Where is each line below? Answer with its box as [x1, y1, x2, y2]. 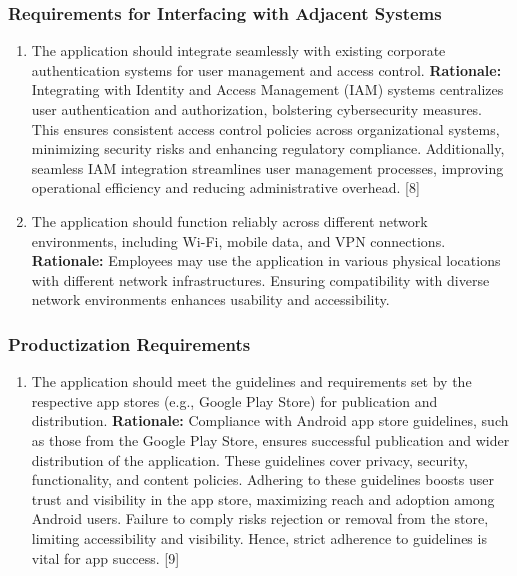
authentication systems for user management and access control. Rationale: [31, 59, 502, 80]
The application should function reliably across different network [31, 210, 428, 231]
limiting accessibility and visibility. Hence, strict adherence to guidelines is [31, 527, 487, 548]
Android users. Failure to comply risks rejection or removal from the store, [31, 508, 489, 529]
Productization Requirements [8, 331, 251, 356]
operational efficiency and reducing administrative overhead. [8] [31, 177, 420, 198]
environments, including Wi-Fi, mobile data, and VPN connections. [31, 230, 446, 251]
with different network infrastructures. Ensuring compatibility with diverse [31, 269, 490, 290]
